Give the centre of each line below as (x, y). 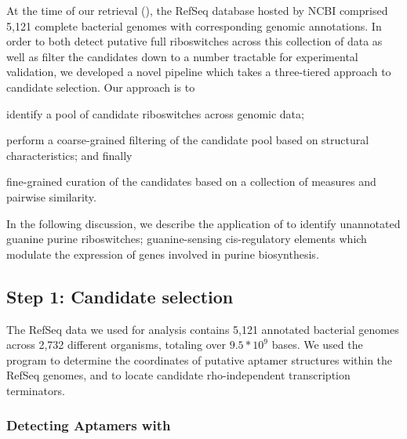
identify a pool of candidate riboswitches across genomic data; (155, 113)
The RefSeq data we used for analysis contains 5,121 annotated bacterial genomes (203, 329)
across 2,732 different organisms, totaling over (116, 345)
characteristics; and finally (69, 155)
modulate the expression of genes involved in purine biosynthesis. (163, 254)
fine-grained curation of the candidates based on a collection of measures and (191, 181)
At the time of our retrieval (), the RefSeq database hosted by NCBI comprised (197, 10)
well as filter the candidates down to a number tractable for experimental (182, 56)
